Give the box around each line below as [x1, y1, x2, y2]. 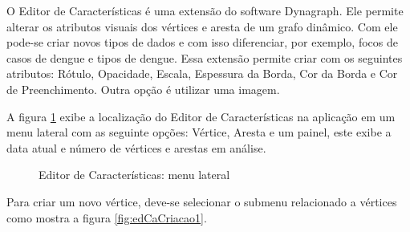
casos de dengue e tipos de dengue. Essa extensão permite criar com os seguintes [6, 49, 403, 66]
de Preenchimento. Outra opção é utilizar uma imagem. [6, 80, 280, 97]
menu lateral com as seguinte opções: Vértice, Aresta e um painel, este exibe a [6, 124, 392, 140]
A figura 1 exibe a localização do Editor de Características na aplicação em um [6, 108, 396, 124]
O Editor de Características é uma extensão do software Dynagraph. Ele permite [6, 2, 404, 18]
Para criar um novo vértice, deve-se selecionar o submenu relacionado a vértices [6, 193, 397, 210]
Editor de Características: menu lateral [39, 166, 230, 183]
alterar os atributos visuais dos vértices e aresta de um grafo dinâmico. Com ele [6, 18, 398, 35]
